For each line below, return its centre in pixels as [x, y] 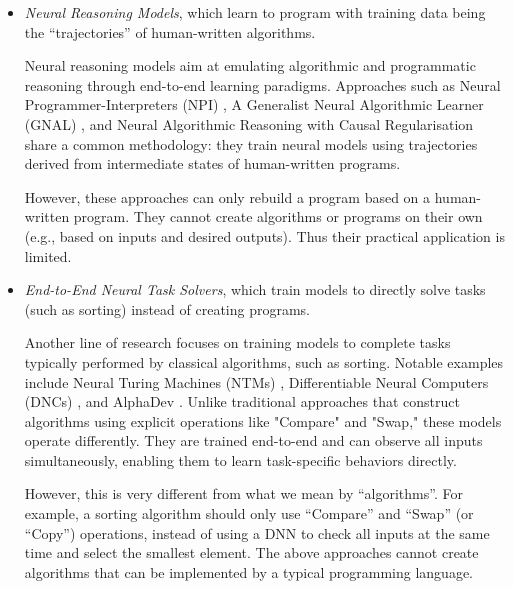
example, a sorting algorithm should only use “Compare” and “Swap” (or [249, 513]
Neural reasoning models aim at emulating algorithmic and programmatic [250, 65]
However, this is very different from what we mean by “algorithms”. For [243, 493]
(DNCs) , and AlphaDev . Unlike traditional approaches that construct [242, 401]
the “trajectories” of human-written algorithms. [170, 31]
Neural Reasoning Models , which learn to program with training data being [255, 12]
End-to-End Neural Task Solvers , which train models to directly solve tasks [255, 289]
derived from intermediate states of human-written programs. [212, 163]
